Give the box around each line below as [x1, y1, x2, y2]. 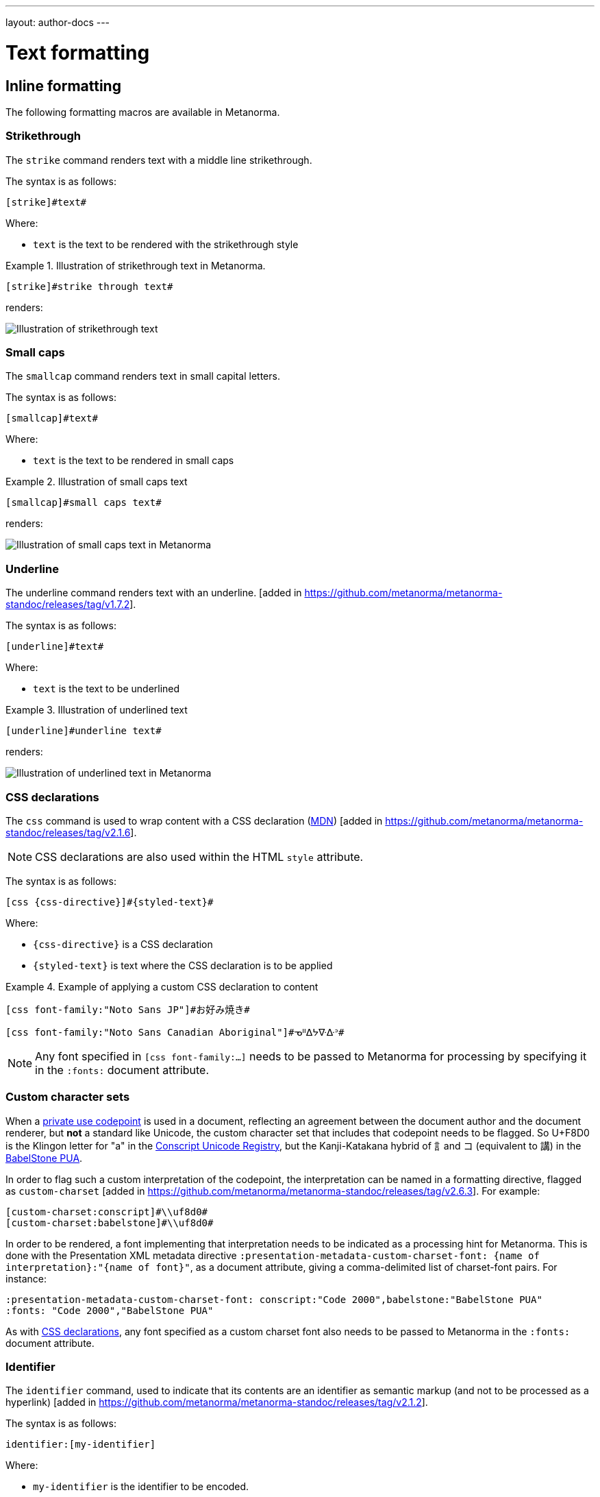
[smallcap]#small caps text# [5, 497, 162, 509]
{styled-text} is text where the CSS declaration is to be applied [33, 959, 333, 971]
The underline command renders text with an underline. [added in [5, 587, 302, 599]
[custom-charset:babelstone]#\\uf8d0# [5, 1217, 214, 1228]
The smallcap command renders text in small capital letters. [5, 370, 280, 382]
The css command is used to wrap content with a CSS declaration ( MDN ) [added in [5, 814, 383, 827]
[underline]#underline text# [5, 725, 162, 737]
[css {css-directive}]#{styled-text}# [5, 896, 214, 908]
